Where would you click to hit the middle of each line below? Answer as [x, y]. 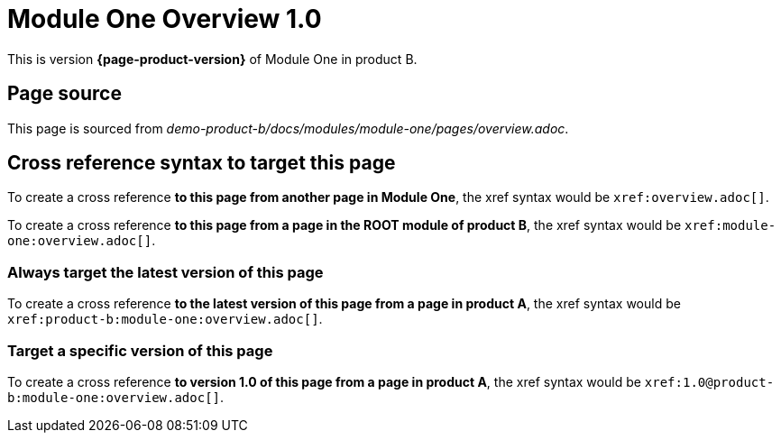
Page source [64, 94]
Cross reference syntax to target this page [202, 163]
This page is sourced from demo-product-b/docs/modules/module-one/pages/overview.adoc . [288, 128]
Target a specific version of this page [140, 350]
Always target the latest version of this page [165, 272]
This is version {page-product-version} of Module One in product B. [212, 59]
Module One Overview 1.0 [165, 19]
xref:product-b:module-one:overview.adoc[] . [165, 319]
